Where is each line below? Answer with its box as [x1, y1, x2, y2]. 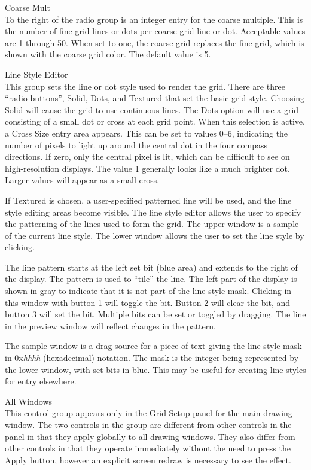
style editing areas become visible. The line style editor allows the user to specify [5, 205, 301, 218]
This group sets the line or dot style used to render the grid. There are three [5, 80, 285, 92]
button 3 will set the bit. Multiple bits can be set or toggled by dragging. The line [5, 308, 306, 320]
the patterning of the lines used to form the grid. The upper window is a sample [5, 217, 299, 230]
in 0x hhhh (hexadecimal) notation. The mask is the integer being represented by [5, 351, 298, 364]
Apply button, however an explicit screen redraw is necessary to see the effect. [5, 453, 291, 466]
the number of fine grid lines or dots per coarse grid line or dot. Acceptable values [5, 25, 306, 37]
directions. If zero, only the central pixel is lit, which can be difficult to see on [5, 150, 290, 163]
